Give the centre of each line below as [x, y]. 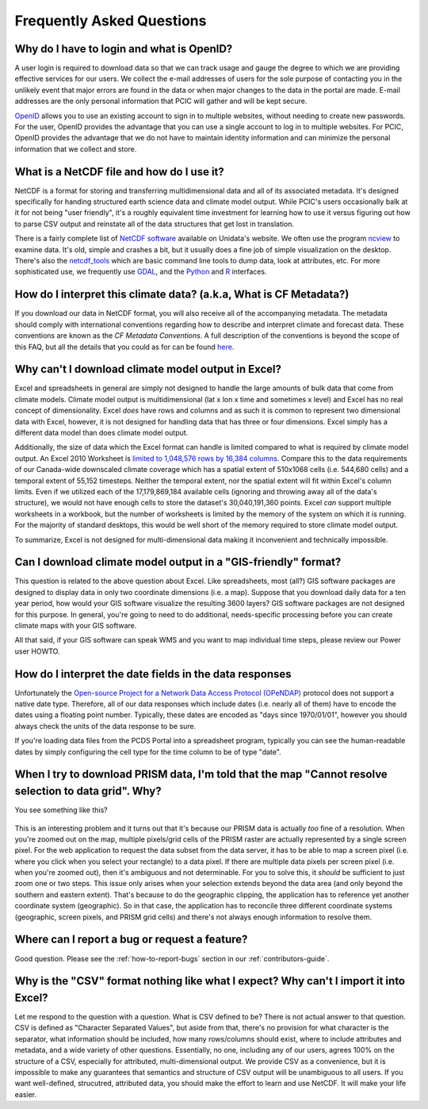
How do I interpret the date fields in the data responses [153, 674]
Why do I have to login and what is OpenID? [124, 49]
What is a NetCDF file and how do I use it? [120, 172]
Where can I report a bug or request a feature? [131, 940]
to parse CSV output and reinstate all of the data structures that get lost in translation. [155, 224]
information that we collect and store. [76, 149]
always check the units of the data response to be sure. [105, 726]
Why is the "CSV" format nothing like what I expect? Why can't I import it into [210, 981]
